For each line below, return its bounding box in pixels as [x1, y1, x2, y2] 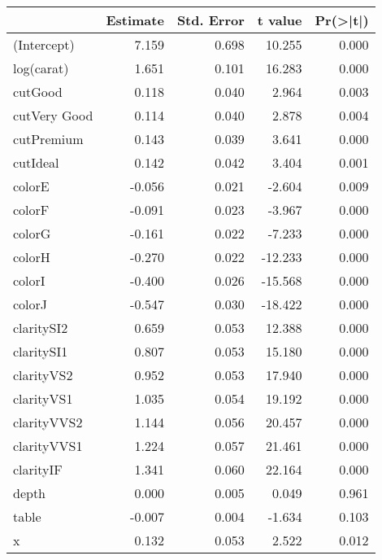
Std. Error [176, 11, 245, 29]
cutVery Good [13, 106, 93, 125]
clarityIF [13, 460, 63, 479]
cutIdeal [13, 153, 59, 172]
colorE [13, 177, 50, 195]
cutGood [13, 82, 63, 101]
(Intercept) [13, 35, 75, 54]
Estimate [106, 11, 164, 29]
